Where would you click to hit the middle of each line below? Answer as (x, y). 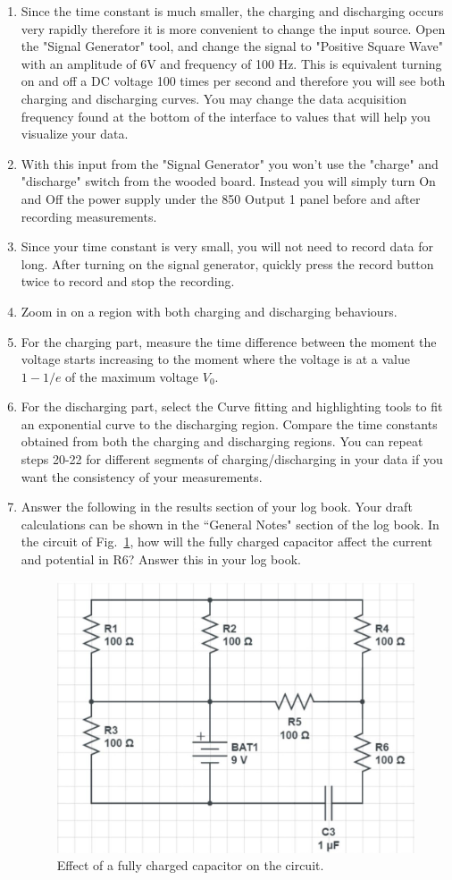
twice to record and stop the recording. (128, 281)
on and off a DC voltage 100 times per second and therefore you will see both (233, 81)
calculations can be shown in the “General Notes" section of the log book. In (230, 524)
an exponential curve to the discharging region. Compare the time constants (229, 423)
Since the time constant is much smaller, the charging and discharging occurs (232, 11)
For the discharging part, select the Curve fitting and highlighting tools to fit (232, 406)
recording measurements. (89, 216)
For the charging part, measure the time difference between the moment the (229, 341)
